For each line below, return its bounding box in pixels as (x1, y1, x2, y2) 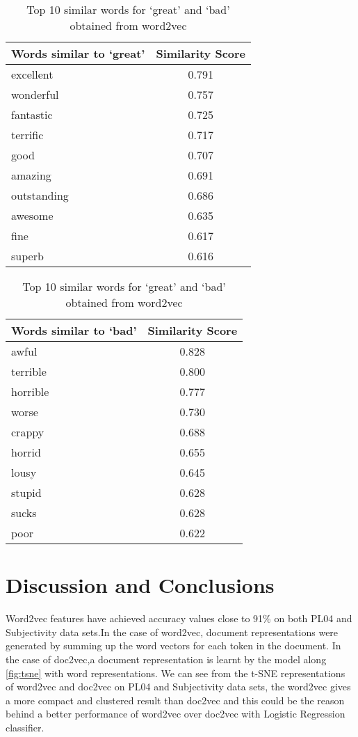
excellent (11, 66, 54, 82)
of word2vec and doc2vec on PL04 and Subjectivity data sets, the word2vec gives (6, 679, 351, 694)
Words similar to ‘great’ (11, 45, 145, 61)
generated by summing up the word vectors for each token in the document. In (6, 638, 341, 653)
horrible (11, 383, 49, 399)
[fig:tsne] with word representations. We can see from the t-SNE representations (6, 665, 345, 680)
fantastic (11, 106, 53, 122)
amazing (11, 167, 51, 183)
